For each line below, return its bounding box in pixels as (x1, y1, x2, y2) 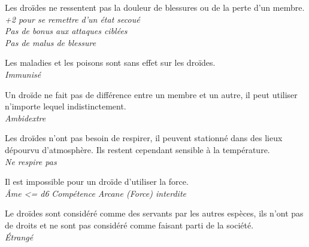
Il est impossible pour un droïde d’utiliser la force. (5, 175, 189, 188)
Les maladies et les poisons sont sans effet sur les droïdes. (5, 56, 216, 69)
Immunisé (5, 68, 41, 80)
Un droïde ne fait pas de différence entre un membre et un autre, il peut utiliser (5, 88, 298, 100)
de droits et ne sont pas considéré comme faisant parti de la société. (5, 218, 254, 231)
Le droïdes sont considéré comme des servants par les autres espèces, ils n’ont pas (5, 207, 304, 219)
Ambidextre (5, 111, 46, 124)
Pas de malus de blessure (5, 36, 96, 48)
